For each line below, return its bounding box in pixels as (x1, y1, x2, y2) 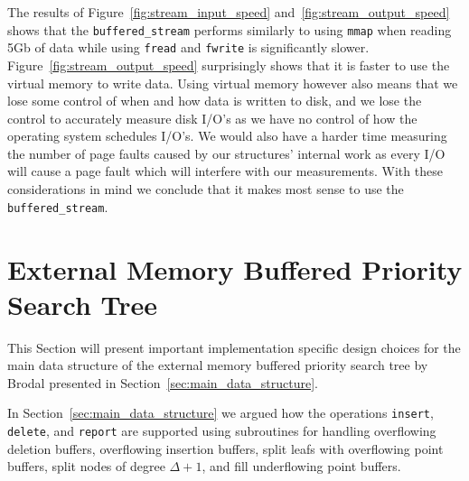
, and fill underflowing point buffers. (202, 457, 401, 476)
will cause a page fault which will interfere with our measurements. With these (7, 162, 443, 180)
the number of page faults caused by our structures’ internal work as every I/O (7, 143, 446, 162)
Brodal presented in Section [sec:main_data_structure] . (7, 373, 319, 392)
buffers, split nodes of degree (7, 457, 165, 476)
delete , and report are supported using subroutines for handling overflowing (7, 421, 436, 440)
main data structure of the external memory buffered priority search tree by (7, 356, 428, 375)
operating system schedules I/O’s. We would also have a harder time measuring (7, 126, 447, 145)
